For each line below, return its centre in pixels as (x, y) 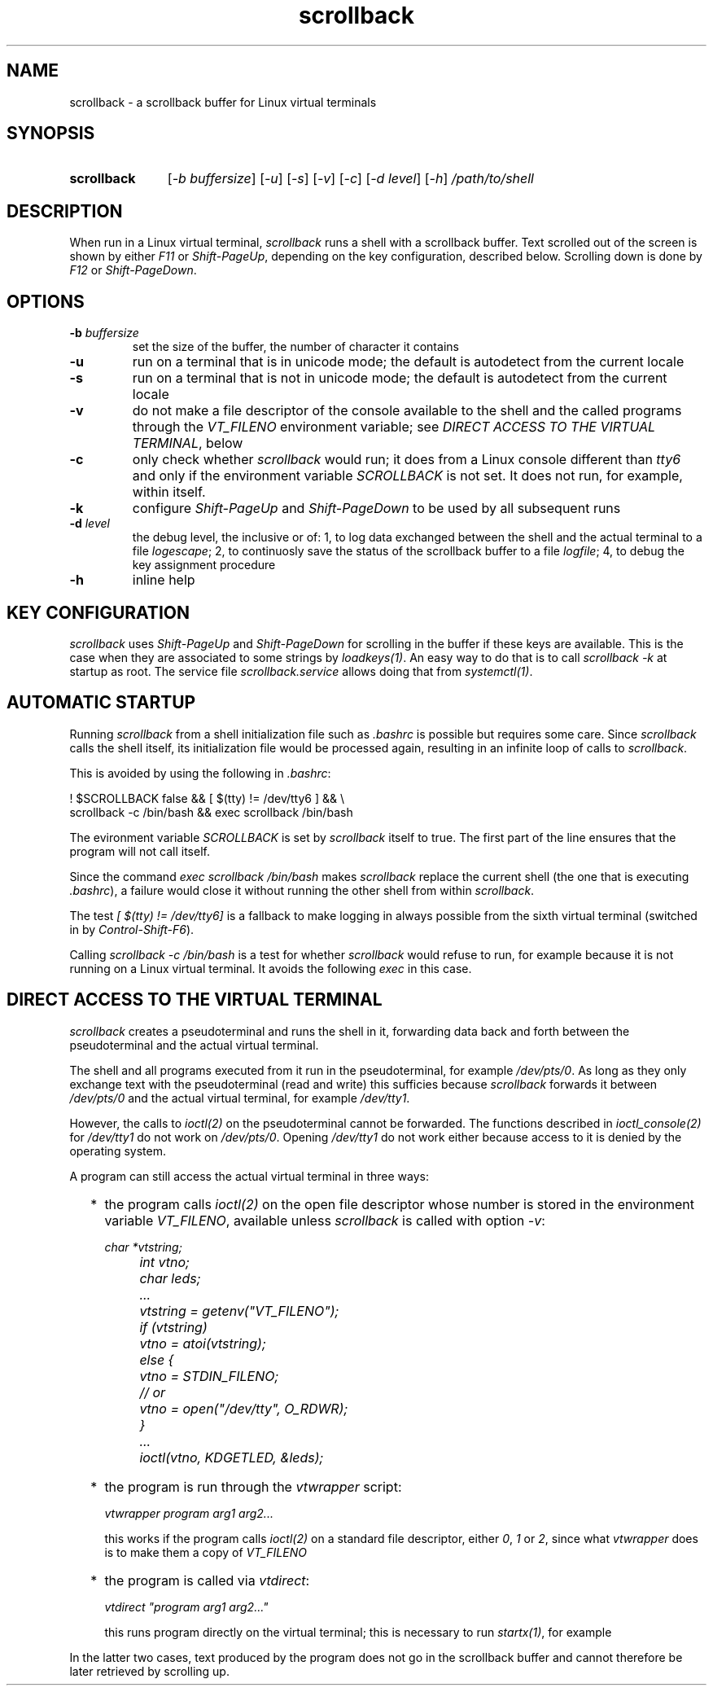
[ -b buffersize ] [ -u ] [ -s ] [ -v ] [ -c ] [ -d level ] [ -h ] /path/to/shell (350, 179)
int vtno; (164, 1262)
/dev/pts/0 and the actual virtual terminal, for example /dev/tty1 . (240, 1098)
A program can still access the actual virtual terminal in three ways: (249, 1176)
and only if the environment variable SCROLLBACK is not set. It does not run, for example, (407, 476)
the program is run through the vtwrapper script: (253, 1486)
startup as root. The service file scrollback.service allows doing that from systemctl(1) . (301, 671)
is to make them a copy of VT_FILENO (206, 1552)
